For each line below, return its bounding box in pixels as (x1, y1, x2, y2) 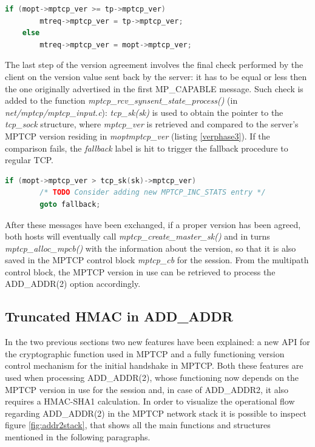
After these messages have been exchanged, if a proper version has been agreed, (5, 218, 301, 230)
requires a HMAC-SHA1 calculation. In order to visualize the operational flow (5, 395, 295, 408)
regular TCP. (5, 153, 54, 166)
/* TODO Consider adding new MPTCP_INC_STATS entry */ (39, 188, 266, 197)
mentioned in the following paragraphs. (5, 431, 151, 443)
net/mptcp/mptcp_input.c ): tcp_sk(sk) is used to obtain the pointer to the (5, 106, 283, 118)
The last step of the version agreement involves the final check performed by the (5, 58, 303, 71)
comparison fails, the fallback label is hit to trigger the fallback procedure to (5, 141, 288, 154)
